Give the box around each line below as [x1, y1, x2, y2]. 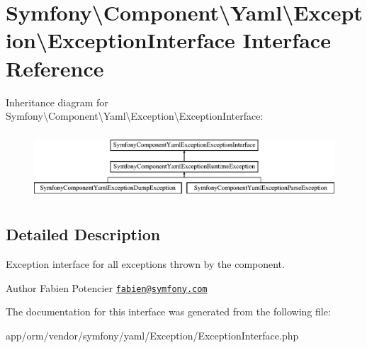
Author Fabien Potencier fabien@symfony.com [6, 280, 208, 295]
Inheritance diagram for [6, 94, 108, 109]
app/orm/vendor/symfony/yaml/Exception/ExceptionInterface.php [6, 327, 299, 342]
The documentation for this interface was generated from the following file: [6, 304, 331, 319]
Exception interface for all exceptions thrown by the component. [6, 256, 285, 271]
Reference [6, 53, 104, 82]
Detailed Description [6, 223, 161, 245]
